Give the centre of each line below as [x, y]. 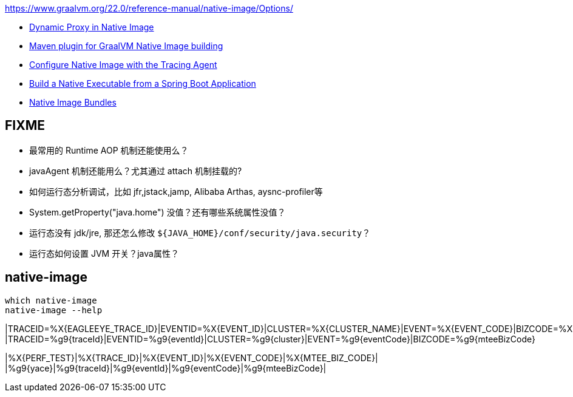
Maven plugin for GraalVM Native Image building [126, 46]
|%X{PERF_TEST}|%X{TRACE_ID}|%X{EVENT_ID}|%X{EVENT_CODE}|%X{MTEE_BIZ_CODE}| [192, 358]
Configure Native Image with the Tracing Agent [123, 65]
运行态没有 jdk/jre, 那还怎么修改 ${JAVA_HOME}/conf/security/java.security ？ [200, 232]
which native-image [51, 300]
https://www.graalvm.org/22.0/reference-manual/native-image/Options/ [149, 8]
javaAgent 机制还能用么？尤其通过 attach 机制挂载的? [136, 171]
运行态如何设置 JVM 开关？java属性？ [104, 253]
